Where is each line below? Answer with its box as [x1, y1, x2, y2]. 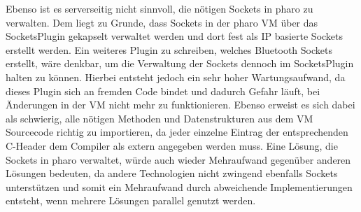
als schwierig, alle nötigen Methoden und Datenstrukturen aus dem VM [6, 111, 313, 125]
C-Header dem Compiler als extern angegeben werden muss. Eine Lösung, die [6, 138, 338, 153]
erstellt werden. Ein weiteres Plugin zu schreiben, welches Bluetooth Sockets [6, 42, 332, 57]
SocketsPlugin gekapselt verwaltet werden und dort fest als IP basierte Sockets [6, 29, 344, 43]
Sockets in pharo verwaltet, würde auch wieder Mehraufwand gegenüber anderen [6, 152, 351, 167]
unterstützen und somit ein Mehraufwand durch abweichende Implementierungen [6, 179, 353, 194]
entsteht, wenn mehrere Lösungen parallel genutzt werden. [6, 193, 256, 208]
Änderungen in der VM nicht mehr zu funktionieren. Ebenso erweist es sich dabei [6, 97, 355, 112]
